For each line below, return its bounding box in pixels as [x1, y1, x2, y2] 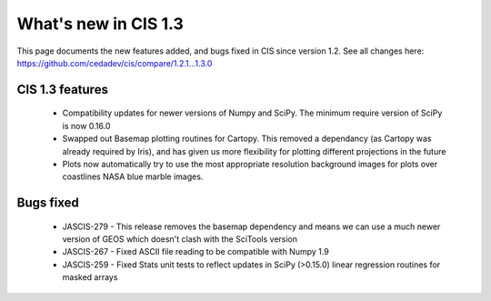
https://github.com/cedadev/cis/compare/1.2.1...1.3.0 [16, 57, 213, 68]
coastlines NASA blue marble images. [62, 171, 204, 182]
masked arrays [62, 272, 118, 283]
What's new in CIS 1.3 [16, 14, 184, 34]
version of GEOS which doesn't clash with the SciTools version [62, 234, 298, 245]
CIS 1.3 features [16, 82, 109, 97]
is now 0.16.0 [62, 120, 111, 131]
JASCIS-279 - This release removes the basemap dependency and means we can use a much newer [62, 221, 441, 232]
